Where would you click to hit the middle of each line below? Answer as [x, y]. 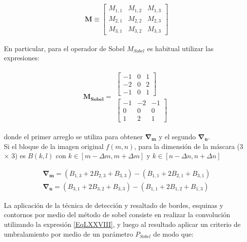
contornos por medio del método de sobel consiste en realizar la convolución [117, 214]
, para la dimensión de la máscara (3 [189, 146]
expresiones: [22, 58]
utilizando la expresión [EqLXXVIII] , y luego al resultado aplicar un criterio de [122, 224]
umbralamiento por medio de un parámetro [69, 233]
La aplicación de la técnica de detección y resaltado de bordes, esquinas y [114, 205]
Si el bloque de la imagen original [54, 146]
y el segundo [177, 136]
